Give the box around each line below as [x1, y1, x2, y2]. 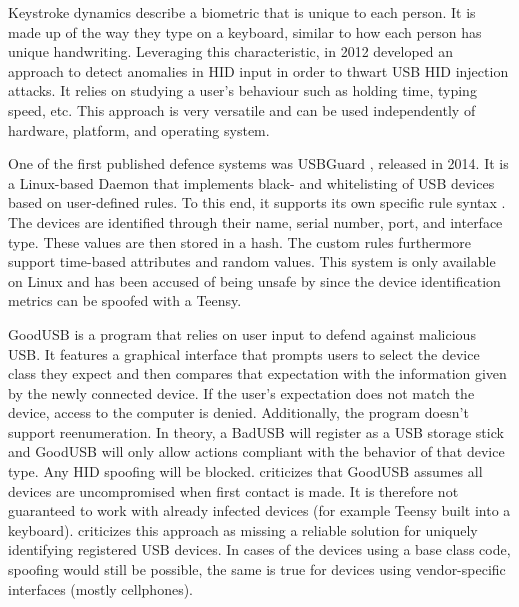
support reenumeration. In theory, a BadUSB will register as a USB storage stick [8, 421, 504, 442]
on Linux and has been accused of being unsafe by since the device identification [8, 270, 501, 291]
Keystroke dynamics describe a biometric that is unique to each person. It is [8, 2, 476, 22]
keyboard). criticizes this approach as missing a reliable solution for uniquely [8, 519, 478, 540]
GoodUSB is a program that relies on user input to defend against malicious [8, 323, 476, 344]
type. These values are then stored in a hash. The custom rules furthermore [8, 231, 472, 252]
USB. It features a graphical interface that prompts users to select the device [8, 343, 480, 364]
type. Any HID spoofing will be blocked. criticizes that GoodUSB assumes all [8, 461, 483, 482]
